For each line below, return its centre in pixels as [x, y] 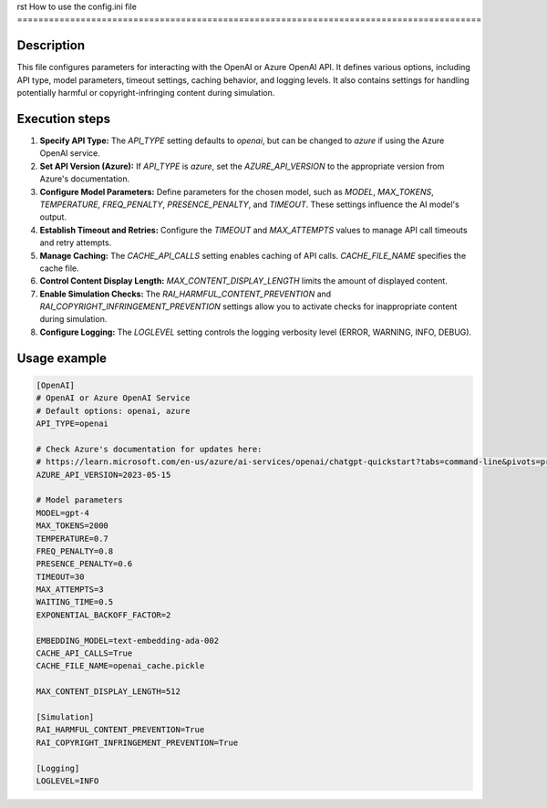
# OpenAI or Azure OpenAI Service [113, 398]
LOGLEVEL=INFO [67, 781]
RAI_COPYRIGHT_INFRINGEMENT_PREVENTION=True [137, 742]
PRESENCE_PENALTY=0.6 [84, 564]
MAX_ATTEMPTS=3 [70, 590]
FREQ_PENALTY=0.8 [75, 551]
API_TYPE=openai [72, 424]
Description [51, 46]
